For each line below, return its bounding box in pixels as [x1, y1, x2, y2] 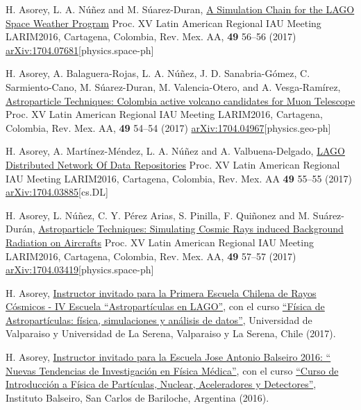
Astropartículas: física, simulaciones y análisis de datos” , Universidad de [6, 312, 312, 327]
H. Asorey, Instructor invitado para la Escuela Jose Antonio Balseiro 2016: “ [6, 350, 331, 364]
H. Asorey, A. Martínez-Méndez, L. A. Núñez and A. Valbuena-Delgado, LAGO [6, 144, 345, 158]
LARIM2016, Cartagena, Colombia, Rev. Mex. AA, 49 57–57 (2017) [6, 248, 296, 263]
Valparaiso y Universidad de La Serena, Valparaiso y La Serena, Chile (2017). [6, 326, 336, 341]
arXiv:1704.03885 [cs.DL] [6, 185, 108, 199]
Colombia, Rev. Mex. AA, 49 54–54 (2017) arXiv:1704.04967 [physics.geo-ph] [6, 120, 331, 135]
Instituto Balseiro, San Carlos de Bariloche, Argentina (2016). [6, 390, 269, 404]
